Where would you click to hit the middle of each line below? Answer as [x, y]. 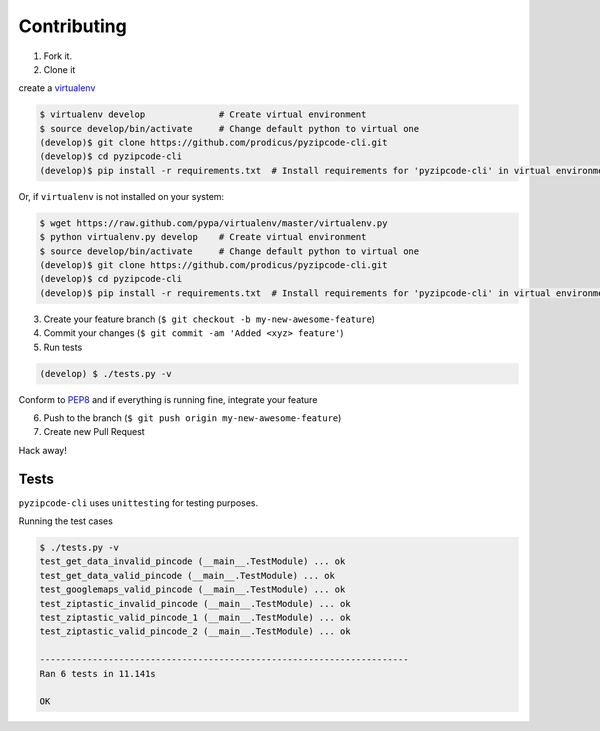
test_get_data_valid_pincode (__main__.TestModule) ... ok [187, 575]
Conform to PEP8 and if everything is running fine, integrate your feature [168, 399]
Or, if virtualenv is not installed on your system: [121, 196]
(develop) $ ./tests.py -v [105, 373]
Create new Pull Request [94, 432]
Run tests [63, 347]
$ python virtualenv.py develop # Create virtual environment [203, 237]
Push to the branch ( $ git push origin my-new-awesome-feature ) [192, 417]
